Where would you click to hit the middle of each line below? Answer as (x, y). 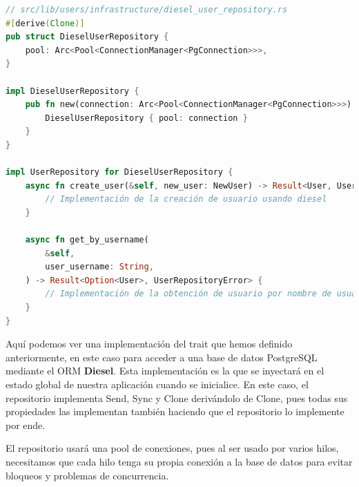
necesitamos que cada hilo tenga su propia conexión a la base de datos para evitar (179, 461)
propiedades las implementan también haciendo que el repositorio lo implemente (175, 411)
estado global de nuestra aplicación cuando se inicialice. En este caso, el (157, 384)
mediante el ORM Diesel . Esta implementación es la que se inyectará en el (165, 371)
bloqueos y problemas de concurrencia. (87, 475)
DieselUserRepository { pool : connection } (146, 118)
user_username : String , (99, 267)
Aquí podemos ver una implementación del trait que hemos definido (149, 344)
